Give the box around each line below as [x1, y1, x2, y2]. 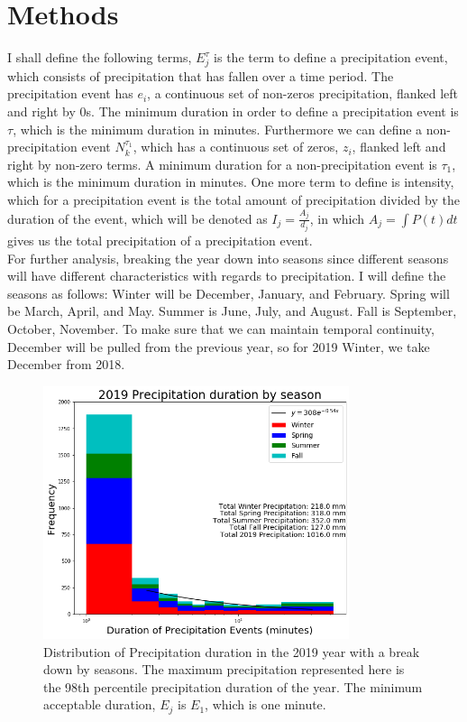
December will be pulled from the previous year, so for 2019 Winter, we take [7, 337, 430, 356]
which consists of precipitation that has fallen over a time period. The [7, 66, 394, 85]
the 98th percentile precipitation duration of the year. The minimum [43, 677, 423, 696]
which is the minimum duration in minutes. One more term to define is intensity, [7, 172, 454, 191]
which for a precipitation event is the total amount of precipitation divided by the [7, 190, 460, 209]
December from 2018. [7, 355, 125, 374]
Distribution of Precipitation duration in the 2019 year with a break [43, 642, 420, 661]
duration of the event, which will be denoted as [7, 208, 268, 227]
